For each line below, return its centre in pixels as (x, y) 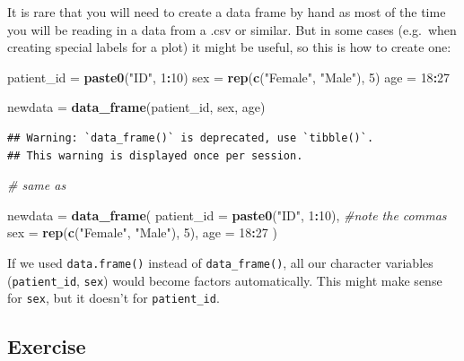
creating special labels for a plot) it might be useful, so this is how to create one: (229, 47)
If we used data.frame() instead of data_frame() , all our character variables (220, 262)
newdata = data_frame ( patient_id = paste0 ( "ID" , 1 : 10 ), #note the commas (227, 215)
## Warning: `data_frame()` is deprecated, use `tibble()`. (191, 138)
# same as (37, 185)
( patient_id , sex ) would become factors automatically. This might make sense (225, 280)
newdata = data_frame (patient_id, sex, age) (136, 107)
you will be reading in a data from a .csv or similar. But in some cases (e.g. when (232, 29)
